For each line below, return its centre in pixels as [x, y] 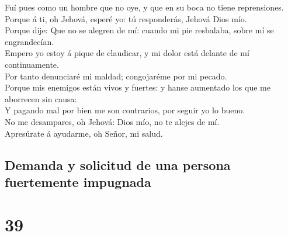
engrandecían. [30, 41]
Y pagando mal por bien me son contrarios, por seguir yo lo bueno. [125, 110]
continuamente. [32, 64]
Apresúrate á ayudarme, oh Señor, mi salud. [84, 133]
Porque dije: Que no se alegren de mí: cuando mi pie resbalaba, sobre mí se [139, 30]
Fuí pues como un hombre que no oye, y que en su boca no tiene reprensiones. [144, 7]
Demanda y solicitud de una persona [118, 164]
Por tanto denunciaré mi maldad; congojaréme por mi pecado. [116, 76]
